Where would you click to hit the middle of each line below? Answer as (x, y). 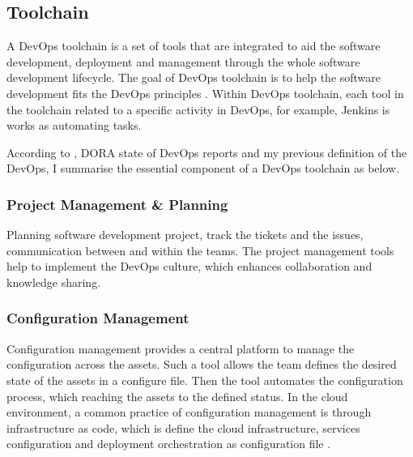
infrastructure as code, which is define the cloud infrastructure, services (183, 427)
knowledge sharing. (54, 282)
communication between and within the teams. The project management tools (200, 250)
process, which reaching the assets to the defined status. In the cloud (177, 396)
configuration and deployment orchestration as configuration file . (169, 444)
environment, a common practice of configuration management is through (189, 412)
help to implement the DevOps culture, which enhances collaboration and (189, 266)
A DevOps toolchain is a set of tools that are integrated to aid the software (194, 46)
